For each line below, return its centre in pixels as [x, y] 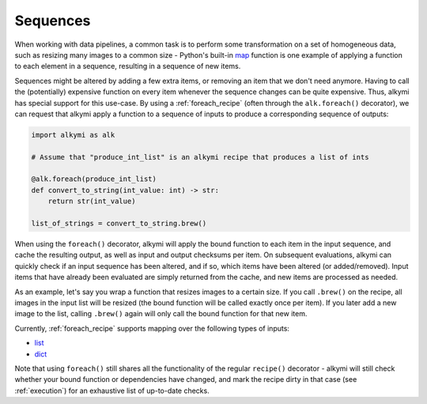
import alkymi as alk [73, 135]
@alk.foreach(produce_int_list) [94, 179]
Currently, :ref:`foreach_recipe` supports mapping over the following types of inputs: [152, 328]
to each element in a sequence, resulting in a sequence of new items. [128, 66]
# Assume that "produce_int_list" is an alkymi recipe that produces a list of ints [200, 157]
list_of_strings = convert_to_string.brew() [119, 223]
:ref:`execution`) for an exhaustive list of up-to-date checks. [112, 391]
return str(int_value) [92, 201]
